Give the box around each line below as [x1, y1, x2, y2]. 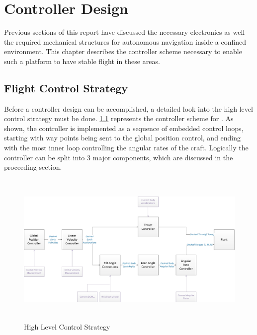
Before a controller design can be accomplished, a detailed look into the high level [4, 103, 253, 114]
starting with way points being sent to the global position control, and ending [4, 133, 241, 143]
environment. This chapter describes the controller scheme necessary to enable [4, 46, 242, 57]
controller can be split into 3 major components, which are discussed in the [4, 152, 233, 162]
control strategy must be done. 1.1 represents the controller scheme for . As [4, 113, 234, 124]
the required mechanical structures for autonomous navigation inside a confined [4, 36, 247, 47]
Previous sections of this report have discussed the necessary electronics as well [4, 27, 245, 37]
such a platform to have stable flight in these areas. [4, 56, 160, 66]
